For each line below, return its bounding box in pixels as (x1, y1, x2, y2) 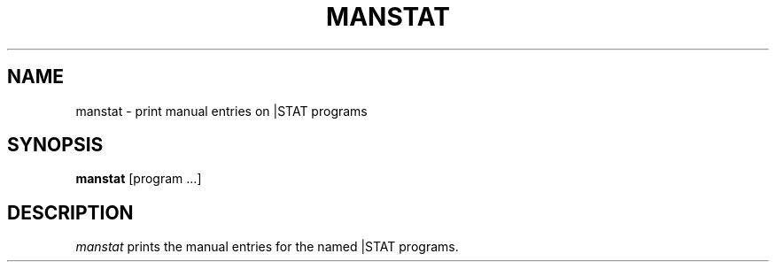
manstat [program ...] (75, 171, 202, 187)
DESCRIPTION (7, 201, 134, 224)
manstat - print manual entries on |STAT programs (75, 103, 368, 119)
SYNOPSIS (7, 134, 104, 157)
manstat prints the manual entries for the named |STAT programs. (75, 239, 459, 255)
